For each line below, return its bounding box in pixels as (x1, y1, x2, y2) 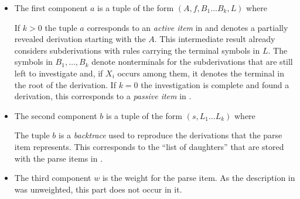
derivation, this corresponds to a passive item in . (14, 90, 192, 102)
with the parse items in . (14, 152, 103, 164)
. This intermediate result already (154, 33, 275, 45)
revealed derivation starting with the (14, 33, 146, 45)
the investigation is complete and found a (141, 78, 289, 90)
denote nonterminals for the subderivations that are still (91, 55, 293, 68)
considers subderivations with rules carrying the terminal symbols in (14, 44, 260, 56)
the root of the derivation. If (14, 78, 116, 90)
